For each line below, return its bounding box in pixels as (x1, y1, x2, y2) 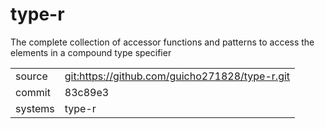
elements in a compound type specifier (10, 46, 172, 58)
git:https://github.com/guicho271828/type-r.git (64, 69, 291, 83)
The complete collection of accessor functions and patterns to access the (10, 36, 315, 48)
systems (15, 101, 55, 115)
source (15, 69, 48, 83)
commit (15, 85, 51, 99)
